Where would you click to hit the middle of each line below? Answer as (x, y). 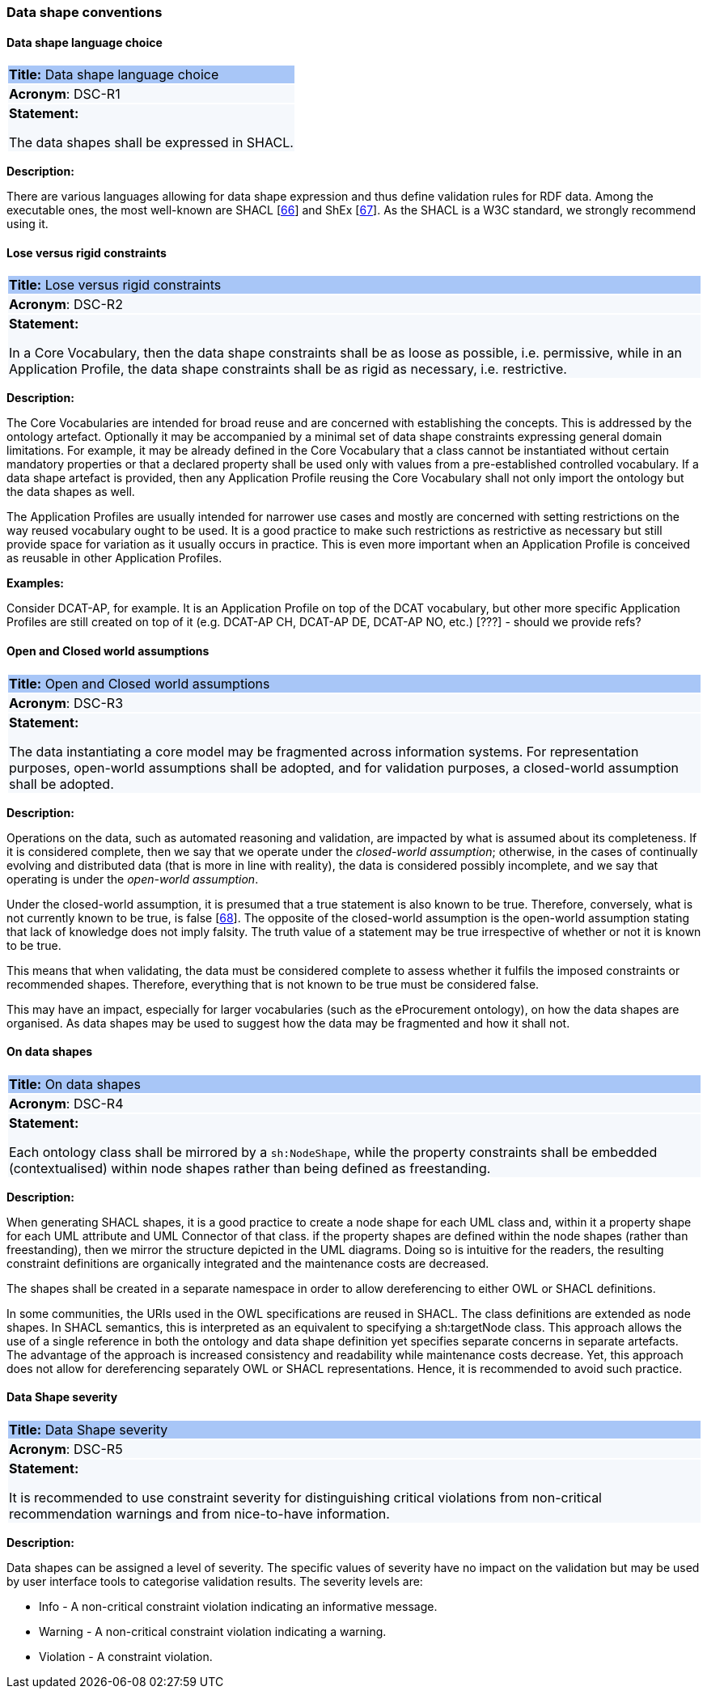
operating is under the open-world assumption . (133, 879)
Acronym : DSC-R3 (66, 703)
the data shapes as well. (71, 492)
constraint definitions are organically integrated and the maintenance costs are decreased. (248, 1263)
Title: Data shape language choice (114, 75)
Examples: (35, 583)
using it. (28, 224)
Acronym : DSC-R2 (66, 305)
